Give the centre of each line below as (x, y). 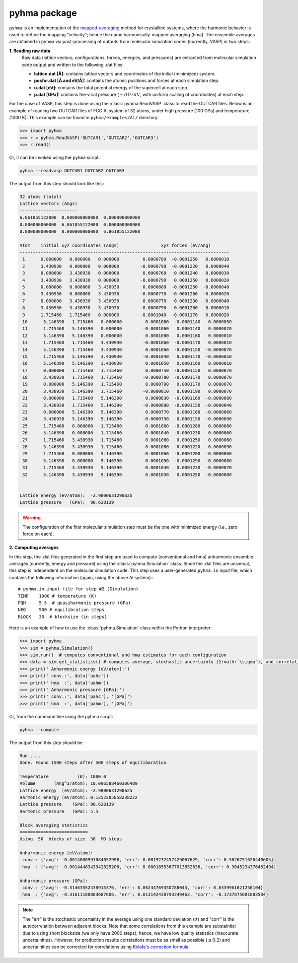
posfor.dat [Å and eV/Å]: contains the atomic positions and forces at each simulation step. (127, 81)
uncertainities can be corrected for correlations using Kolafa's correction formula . (106, 947)
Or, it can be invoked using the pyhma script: (55, 157)
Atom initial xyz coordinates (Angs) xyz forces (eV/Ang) (115, 245)
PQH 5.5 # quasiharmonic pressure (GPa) (74, 603)
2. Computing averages (34, 548)
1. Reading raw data (30, 51)
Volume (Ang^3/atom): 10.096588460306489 (78, 784)
